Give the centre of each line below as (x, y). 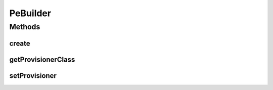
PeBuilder (30, 13)
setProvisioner (33, 76)
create (20, 43)
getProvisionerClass (42, 59)
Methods (25, 27)
